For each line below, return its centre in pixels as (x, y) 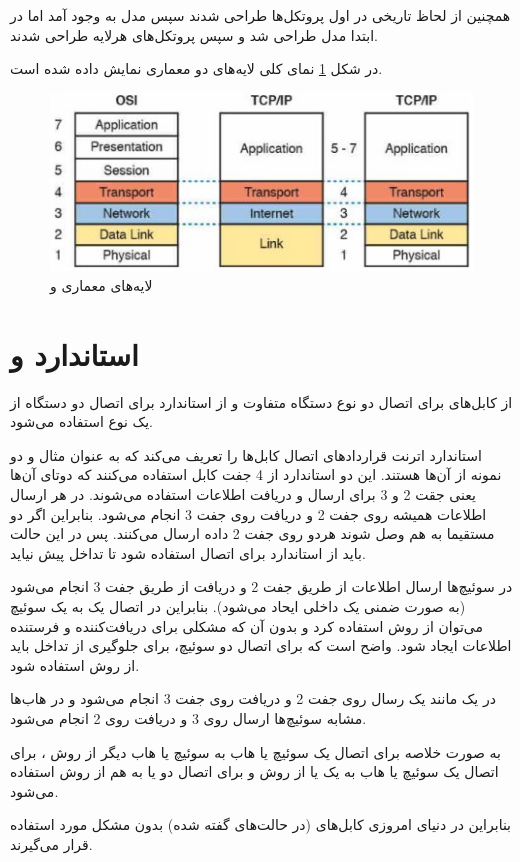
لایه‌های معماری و (101, 284)
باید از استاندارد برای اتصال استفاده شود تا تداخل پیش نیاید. (188, 552)
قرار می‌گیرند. (51, 843)
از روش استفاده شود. (75, 664)
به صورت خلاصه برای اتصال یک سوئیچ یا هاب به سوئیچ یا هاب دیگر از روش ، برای (255, 751)
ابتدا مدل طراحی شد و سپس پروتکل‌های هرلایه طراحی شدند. (194, 34)
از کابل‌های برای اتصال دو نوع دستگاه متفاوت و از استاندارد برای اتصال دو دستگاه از (261, 401)
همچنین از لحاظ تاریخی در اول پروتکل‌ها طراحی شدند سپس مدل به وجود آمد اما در (260, 15)
